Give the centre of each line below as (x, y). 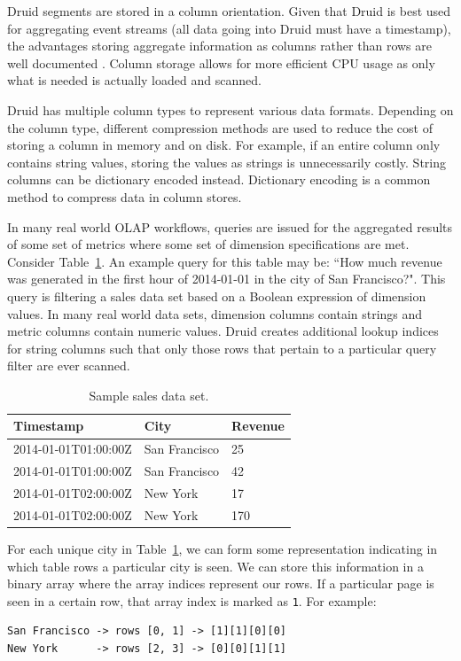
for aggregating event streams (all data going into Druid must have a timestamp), (229, 28)
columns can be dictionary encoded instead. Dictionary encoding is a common (219, 179)
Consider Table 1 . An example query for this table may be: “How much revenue (225, 261)
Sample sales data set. (149, 395)
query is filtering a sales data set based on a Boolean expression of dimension (217, 296)
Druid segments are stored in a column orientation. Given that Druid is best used (229, 11)
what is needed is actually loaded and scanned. (134, 80)
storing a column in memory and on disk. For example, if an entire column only (224, 145)
